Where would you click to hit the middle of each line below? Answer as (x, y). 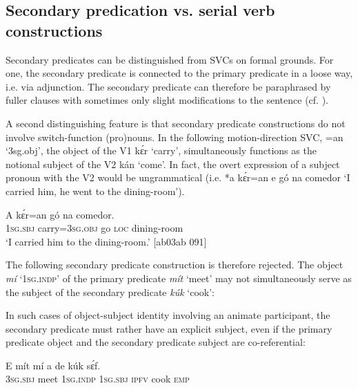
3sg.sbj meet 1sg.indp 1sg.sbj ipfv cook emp (98, 379)
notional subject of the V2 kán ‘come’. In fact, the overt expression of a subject (173, 164)
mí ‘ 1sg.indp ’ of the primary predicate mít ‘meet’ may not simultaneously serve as (179, 278)
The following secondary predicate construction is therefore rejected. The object (175, 265)
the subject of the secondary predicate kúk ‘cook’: (110, 292)
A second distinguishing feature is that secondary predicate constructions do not (176, 123)
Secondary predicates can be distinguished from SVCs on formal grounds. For (170, 59)
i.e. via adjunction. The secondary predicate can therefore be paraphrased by (168, 86)
